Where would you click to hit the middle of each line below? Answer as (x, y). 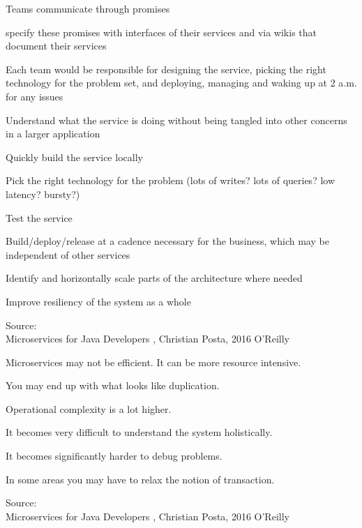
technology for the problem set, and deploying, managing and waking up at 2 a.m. (181, 83)
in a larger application (53, 134)
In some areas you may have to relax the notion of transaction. (140, 479)
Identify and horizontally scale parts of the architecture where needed (154, 278)
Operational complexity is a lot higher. (89, 408)
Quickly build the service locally (74, 157)
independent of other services (68, 254)
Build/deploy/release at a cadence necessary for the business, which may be (167, 241)
